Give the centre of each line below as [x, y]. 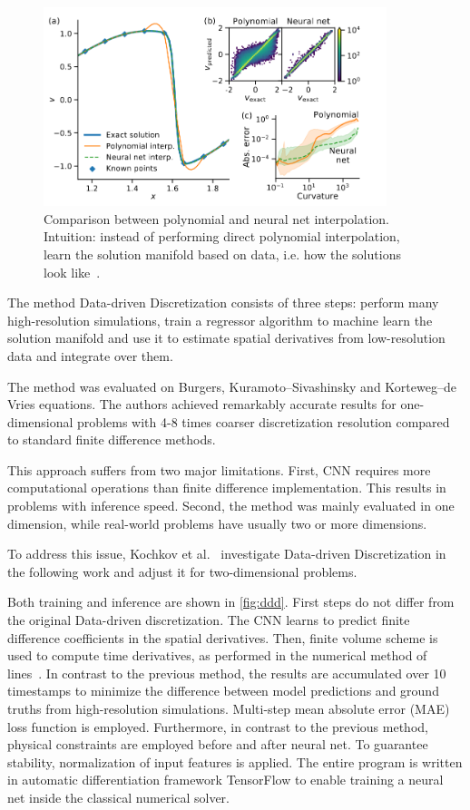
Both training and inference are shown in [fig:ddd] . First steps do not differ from [231, 602]
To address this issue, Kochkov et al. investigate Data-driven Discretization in [227, 554]
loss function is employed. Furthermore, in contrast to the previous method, [218, 726]
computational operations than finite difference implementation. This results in [227, 488]
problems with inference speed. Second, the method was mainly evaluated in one [231, 506]
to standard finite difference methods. [112, 439]
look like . [72, 272]
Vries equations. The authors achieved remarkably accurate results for [202, 404]
